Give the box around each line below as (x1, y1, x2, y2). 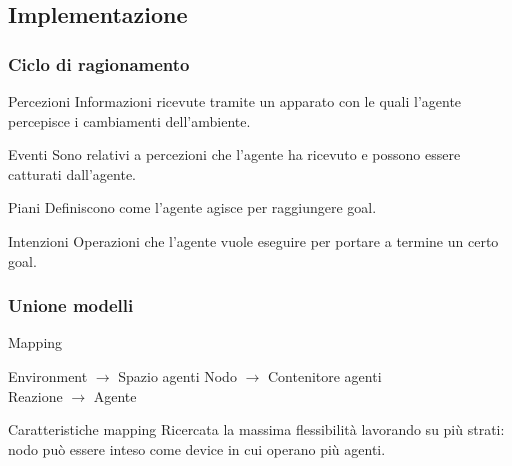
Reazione (8, 385, 63, 406)
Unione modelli (8, 293, 134, 318)
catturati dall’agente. (8, 163, 137, 184)
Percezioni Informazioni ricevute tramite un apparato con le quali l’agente (8, 91, 462, 111)
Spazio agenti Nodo (118, 365, 237, 386)
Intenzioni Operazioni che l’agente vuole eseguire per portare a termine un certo (8, 230, 499, 251)
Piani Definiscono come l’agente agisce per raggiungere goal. (8, 197, 377, 218)
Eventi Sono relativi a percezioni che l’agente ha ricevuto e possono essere (8, 144, 461, 165)
